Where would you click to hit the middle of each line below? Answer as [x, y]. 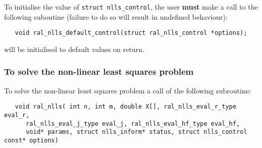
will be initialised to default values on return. [74, 49]
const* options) [31, 140]
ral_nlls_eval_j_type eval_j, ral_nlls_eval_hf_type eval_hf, [133, 124]
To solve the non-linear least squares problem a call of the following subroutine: [128, 90]
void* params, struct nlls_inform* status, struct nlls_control [136, 132]
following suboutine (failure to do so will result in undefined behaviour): [116, 16]
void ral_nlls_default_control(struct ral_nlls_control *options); [131, 33]
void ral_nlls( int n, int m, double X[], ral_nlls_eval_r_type [126, 107]
